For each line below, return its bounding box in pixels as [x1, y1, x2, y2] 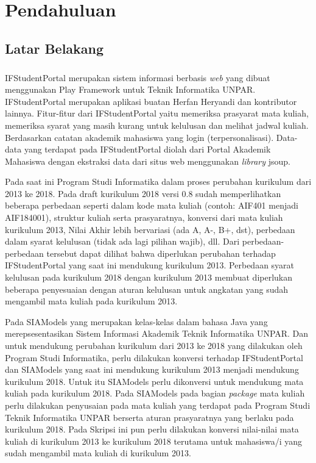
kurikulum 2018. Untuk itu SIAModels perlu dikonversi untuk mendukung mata [5, 375, 304, 387]
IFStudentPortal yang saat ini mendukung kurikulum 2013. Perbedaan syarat [5, 259, 295, 271]
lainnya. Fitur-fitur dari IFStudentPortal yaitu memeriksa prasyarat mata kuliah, [5, 107, 309, 120]
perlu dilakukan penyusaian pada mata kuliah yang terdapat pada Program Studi [5, 398, 311, 411]
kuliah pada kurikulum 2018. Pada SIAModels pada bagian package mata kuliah [5, 387, 305, 400]
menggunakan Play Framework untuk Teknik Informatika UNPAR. [5, 83, 256, 96]
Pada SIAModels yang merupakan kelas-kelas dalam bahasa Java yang [5, 315, 268, 328]
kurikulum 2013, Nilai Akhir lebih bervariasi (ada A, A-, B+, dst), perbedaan [5, 223, 295, 235]
